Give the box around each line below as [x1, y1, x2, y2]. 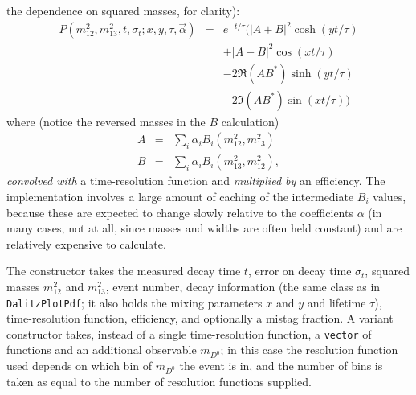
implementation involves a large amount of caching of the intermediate [6, 187, 354, 204]
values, [373, 187, 406, 204]
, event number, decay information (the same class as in [105, 278, 381, 294]
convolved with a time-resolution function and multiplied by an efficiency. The [6, 172, 385, 189]
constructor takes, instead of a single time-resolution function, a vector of [6, 325, 372, 342]
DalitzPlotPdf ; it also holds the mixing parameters [6, 294, 263, 311]
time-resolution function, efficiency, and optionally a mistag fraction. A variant [6, 310, 394, 327]
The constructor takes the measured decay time [6, 262, 241, 279]
